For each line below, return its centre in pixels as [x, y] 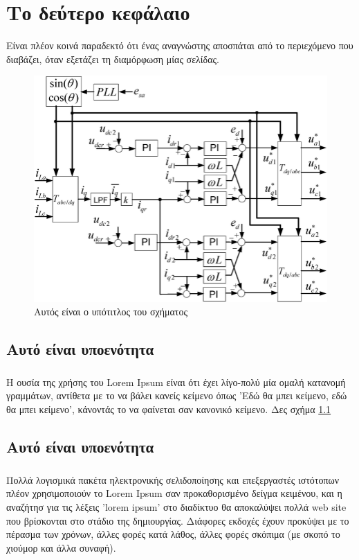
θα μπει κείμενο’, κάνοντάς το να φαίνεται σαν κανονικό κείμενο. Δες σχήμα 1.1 [169, 409]
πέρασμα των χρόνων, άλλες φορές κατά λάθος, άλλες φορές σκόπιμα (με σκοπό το [173, 534]
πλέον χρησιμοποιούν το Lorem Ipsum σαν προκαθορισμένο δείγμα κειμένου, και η [174, 493]
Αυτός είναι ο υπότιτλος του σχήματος [111, 312]
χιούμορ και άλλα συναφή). [61, 547]
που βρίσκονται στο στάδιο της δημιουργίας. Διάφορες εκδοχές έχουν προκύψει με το [178, 520]
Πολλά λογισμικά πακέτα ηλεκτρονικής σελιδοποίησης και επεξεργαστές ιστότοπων [173, 479]
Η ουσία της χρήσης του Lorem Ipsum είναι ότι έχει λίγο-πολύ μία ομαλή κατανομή [176, 382]
